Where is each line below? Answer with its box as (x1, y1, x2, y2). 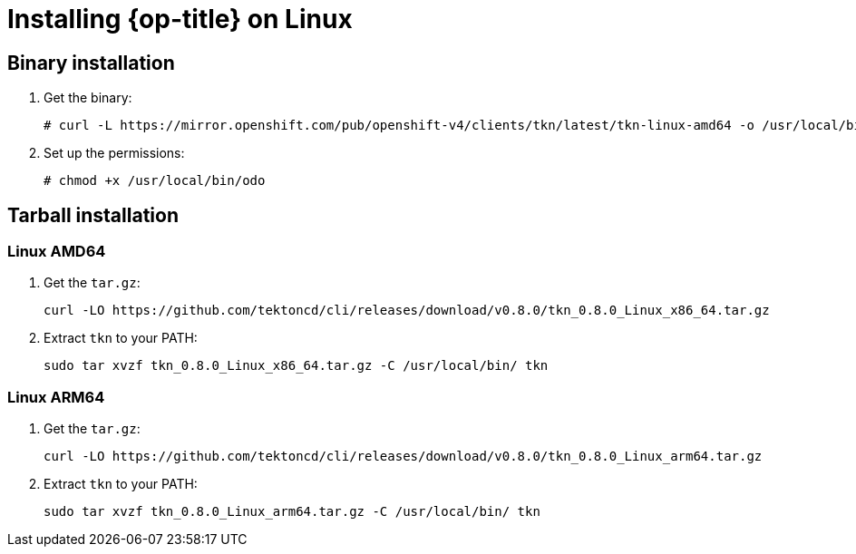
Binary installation (7, 51, 175, 74)
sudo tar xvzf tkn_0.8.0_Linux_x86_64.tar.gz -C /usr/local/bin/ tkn (44, 358, 549, 374)
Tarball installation (7, 203, 179, 227)
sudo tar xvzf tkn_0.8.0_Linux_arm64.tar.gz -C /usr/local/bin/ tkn (44, 504, 540, 520)
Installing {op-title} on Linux (7, 4, 353, 34)
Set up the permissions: (44, 145, 185, 161)
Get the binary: (44, 90, 132, 106)
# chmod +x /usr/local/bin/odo (44, 173, 266, 189)
